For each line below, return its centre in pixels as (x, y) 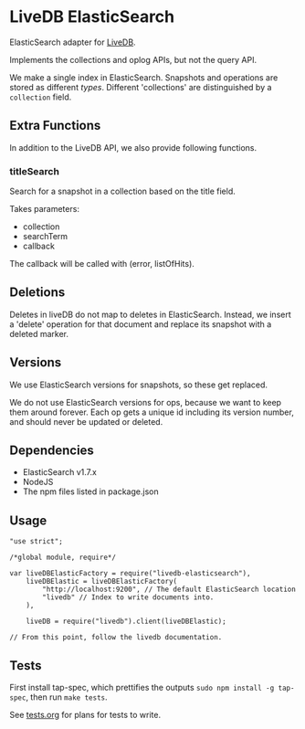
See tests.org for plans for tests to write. (85, 715)
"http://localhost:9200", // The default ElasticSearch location (169, 590)
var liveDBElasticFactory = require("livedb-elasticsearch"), (130, 574)
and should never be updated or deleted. (86, 421)
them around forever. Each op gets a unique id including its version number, (152, 412)
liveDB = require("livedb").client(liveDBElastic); (126, 622)
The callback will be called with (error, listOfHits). (102, 264)
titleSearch (34, 171)
